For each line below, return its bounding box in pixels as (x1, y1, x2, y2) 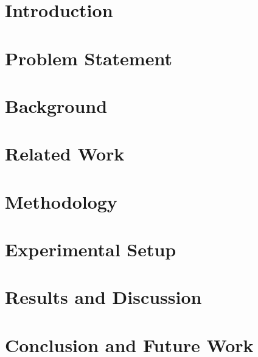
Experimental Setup (5, 237, 176, 262)
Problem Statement (5, 45, 172, 70)
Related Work (5, 141, 125, 166)
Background (5, 93, 108, 118)
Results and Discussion (5, 284, 202, 309)
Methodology (5, 189, 117, 214)
